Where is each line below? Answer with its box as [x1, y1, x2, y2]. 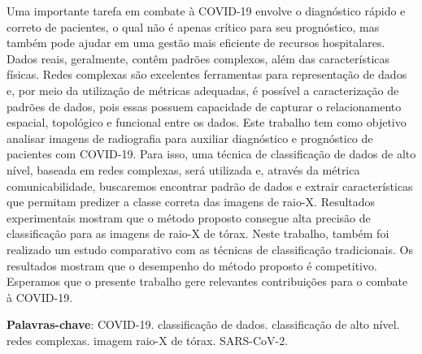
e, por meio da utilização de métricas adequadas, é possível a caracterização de [7, 81, 399, 98]
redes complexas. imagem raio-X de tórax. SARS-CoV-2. [7, 331, 289, 348]
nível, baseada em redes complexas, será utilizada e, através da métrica [7, 161, 360, 178]
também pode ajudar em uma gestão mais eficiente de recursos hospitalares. [7, 34, 385, 51]
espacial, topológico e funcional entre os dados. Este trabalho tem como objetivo [7, 114, 407, 131]
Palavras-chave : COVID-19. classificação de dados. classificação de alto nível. [7, 316, 400, 333]
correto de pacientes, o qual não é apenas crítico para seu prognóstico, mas [7, 18, 380, 35]
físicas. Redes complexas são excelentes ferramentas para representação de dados [7, 66, 407, 83]
